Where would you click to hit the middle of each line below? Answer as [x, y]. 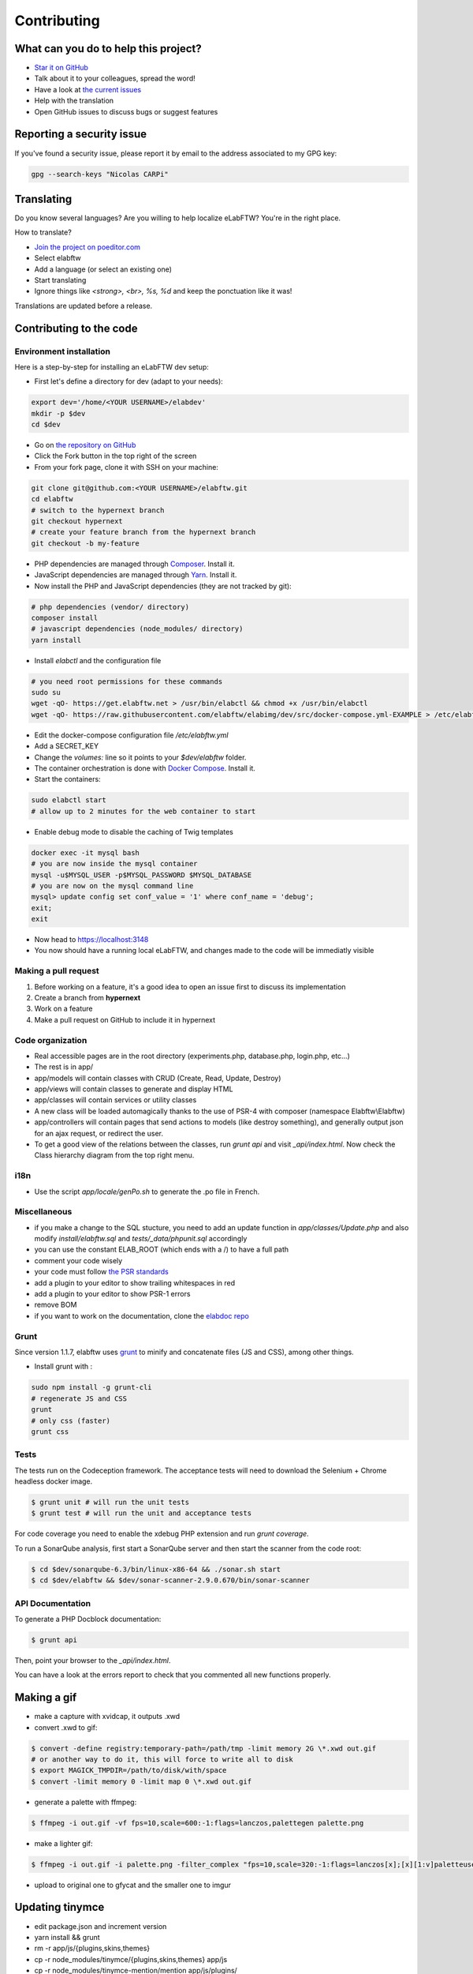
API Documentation [53, 1603]
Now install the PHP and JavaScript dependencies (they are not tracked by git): [163, 586]
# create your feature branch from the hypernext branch [143, 532]
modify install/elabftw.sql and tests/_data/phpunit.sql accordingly [141, 1239]
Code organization [51, 1040]
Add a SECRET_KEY [67, 746]
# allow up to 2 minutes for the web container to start [143, 811]
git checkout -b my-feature [85, 543]
